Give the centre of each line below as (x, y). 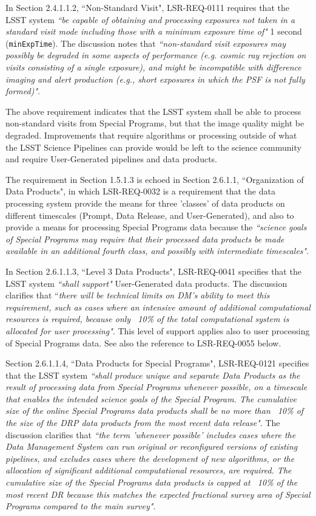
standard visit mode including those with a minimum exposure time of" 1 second (154, 31)
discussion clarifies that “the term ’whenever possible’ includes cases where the (151, 434)
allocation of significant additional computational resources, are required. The (149, 470)
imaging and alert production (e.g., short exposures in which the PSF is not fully (155, 79)
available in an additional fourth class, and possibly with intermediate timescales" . (157, 251)
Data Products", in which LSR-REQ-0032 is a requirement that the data (140, 191)
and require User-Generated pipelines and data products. (112, 159)
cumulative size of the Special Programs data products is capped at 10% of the (152, 482)
